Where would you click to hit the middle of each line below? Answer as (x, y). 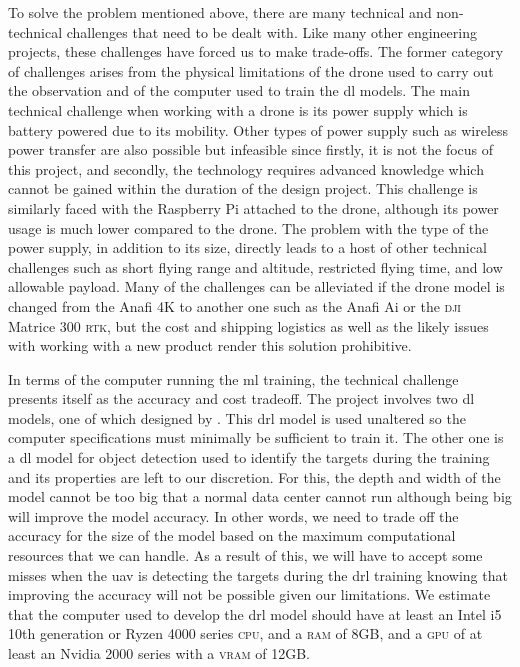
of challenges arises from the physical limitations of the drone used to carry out (251, 70)
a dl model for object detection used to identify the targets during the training (249, 457)
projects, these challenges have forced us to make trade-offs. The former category (256, 51)
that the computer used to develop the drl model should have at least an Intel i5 (255, 613)
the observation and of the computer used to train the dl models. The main (239, 90)
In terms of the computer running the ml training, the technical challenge (233, 378)
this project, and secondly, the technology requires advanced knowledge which (246, 168)
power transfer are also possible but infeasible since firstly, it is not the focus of (251, 149)
